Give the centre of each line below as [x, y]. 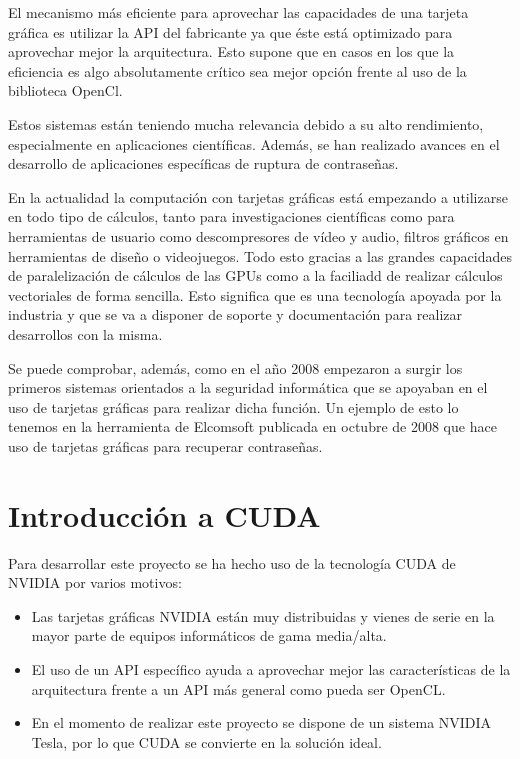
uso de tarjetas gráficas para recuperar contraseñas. [165, 445]
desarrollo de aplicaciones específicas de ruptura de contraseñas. [203, 163]
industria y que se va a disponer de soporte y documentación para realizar [235, 314]
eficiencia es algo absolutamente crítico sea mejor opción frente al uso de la [237, 70]
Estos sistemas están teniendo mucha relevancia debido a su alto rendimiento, [246, 123]
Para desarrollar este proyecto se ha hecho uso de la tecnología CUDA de [232, 562]
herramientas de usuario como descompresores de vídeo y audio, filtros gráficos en [258, 235]
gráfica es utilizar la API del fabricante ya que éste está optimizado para [230, 31]
